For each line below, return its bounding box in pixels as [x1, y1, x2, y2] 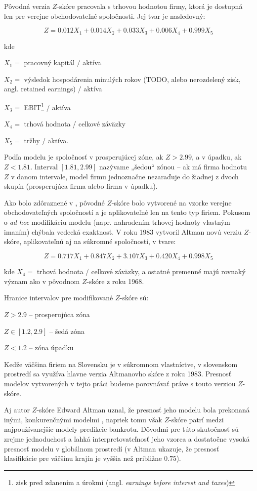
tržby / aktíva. [24, 135, 69, 145]
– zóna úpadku [29, 342, 74, 353]
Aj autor [4, 405, 30, 415]
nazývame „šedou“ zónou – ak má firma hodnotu [99, 162, 247, 172]
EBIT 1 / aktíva [24, 101, 71, 112]
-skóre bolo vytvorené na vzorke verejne [112, 197, 232, 207]
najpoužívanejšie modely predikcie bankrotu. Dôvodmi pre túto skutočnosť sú [4, 424, 239, 434]
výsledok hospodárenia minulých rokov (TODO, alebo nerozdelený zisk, [24, 74, 241, 84]
